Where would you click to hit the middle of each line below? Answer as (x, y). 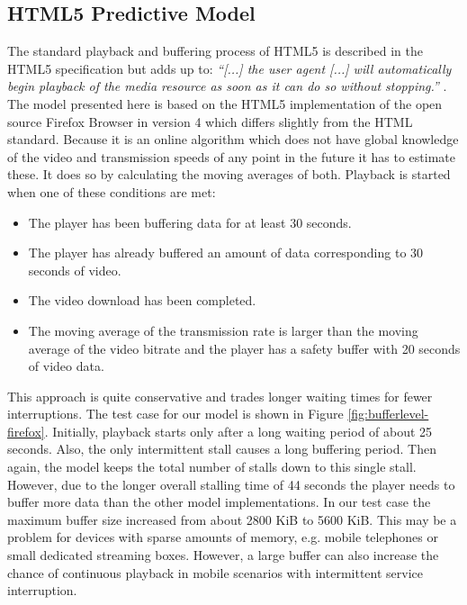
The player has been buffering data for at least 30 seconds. (190, 222)
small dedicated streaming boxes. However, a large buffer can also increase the (223, 555)
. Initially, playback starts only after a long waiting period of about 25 (238, 431)
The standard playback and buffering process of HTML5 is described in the (215, 51)
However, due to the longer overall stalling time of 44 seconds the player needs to (231, 484)
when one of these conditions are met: (112, 191)
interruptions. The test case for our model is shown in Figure (175, 414)
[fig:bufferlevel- (388, 414)
